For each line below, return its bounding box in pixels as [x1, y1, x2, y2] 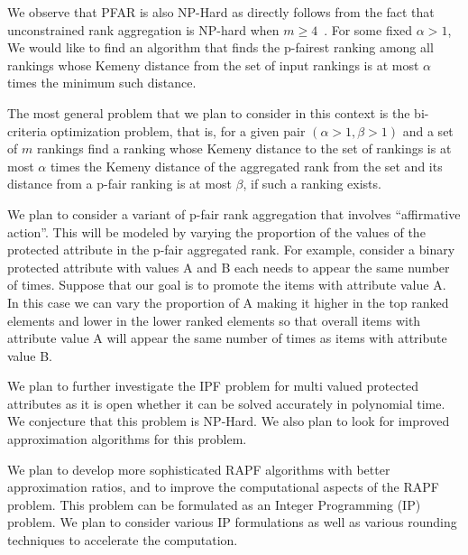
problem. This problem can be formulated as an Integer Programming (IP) [7, 495, 421, 513]
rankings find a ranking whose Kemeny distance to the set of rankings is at [36, 139, 452, 158]
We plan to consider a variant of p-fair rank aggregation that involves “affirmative [7, 204, 461, 223]
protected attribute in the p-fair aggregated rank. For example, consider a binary [7, 240, 455, 259]
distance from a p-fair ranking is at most [7, 174, 232, 193]
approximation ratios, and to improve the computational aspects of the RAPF [7, 477, 439, 496]
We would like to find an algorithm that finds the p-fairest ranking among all [7, 38, 434, 57]
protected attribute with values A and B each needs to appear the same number [7, 257, 450, 276]
